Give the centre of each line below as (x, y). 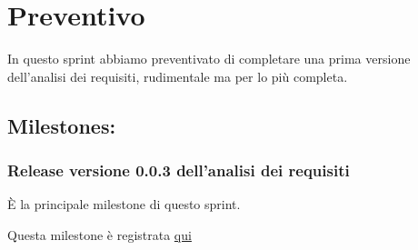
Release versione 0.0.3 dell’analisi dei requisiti (179, 170)
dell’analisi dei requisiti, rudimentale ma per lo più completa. (178, 76)
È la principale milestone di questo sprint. (124, 204)
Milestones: (62, 125)
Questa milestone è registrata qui (100, 234)
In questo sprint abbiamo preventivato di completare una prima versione (209, 59)
